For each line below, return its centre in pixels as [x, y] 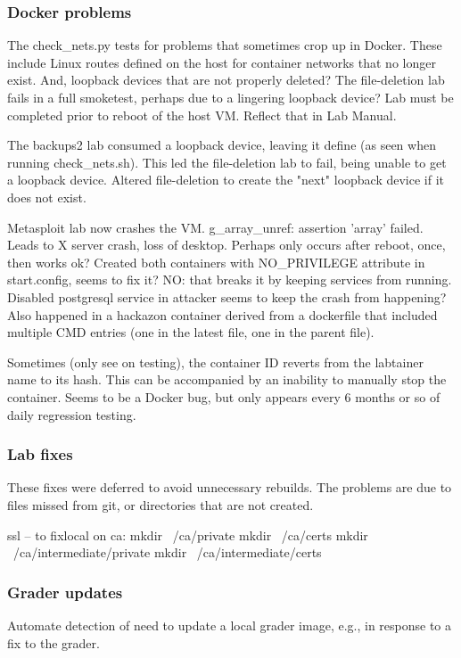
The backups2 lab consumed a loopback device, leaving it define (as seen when [222, 145]
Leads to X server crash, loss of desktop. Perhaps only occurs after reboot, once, [226, 245]
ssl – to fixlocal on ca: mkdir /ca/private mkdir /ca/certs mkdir [188, 535]
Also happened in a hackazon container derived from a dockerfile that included [222, 314]
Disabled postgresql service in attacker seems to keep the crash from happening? [227, 296]
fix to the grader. [54, 642]
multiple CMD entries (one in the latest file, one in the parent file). [191, 332]
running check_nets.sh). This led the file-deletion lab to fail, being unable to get [227, 162]
